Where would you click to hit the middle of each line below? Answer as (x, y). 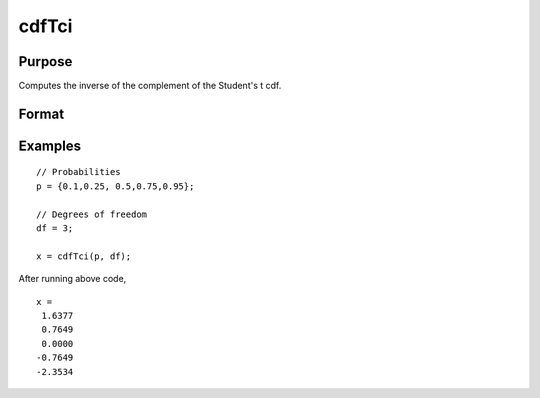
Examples (50, 145)
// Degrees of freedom (92, 214)
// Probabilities (78, 172)
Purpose (45, 61)
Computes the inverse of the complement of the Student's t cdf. (150, 86)
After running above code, (72, 279)
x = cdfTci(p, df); (84, 256)
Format (41, 113)
